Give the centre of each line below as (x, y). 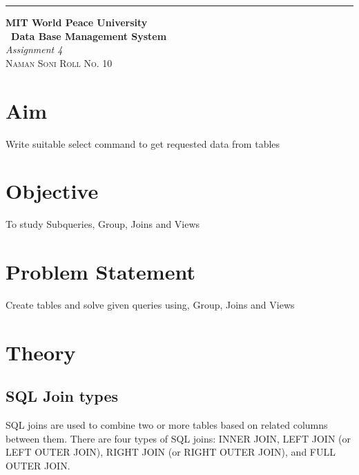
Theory (41, 352)
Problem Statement (100, 271)
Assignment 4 (34, 49)
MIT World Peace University (77, 22)
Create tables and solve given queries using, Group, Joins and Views (150, 304)
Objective (52, 191)
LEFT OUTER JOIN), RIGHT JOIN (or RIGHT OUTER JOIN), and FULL (171, 452)
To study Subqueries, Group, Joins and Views (103, 224)
